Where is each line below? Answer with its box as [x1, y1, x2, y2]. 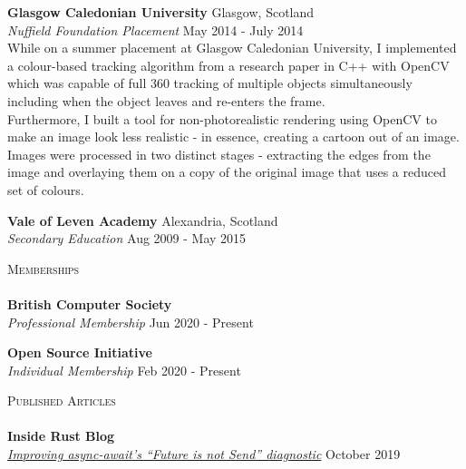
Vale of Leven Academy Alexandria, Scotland [7, 210, 278, 230]
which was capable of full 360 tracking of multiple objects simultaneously [7, 73, 413, 93]
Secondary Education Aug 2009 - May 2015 [7, 229, 247, 248]
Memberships [7, 259, 80, 278]
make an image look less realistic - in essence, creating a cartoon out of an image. [7, 127, 460, 146]
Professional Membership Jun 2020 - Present [7, 312, 254, 331]
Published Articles [7, 391, 116, 410]
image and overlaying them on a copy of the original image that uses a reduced [7, 162, 447, 181]
